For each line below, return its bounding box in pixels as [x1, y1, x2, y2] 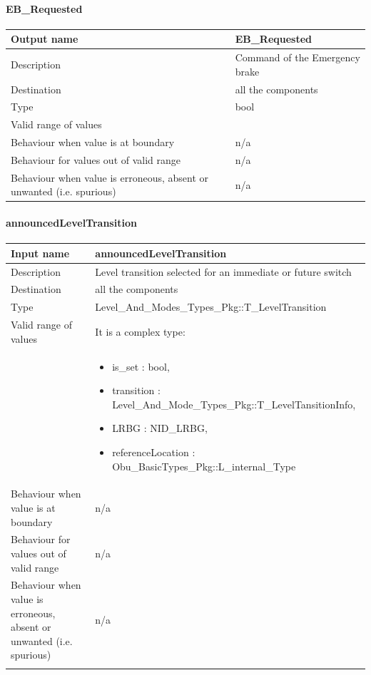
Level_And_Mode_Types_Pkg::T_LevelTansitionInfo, [112, 396, 356, 411]
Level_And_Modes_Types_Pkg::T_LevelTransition [95, 299, 327, 314]
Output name [11, 31, 78, 46]
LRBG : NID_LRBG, [112, 421, 208, 436]
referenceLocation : [112, 444, 195, 459]
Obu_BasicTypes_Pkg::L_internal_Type [112, 458, 296, 473]
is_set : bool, [112, 359, 170, 373]
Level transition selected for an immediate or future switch [95, 264, 352, 279]
